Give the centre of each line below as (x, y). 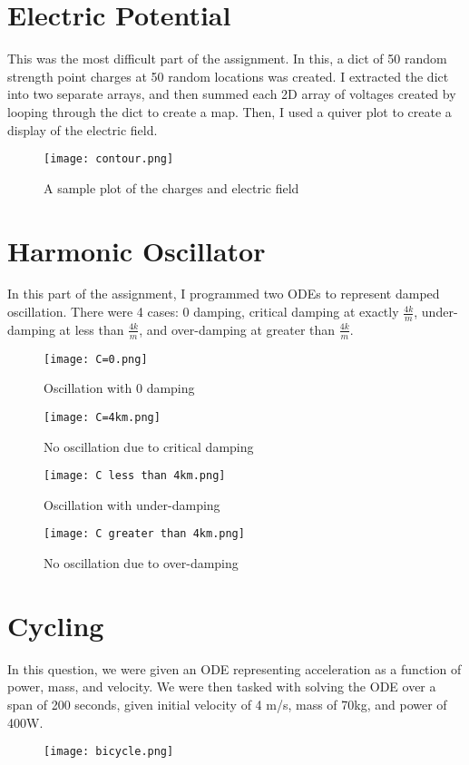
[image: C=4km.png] (102, 417)
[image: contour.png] (109, 159)
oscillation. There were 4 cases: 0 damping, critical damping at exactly (203, 312)
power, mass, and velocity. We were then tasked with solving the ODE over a (222, 687)
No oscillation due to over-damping (141, 563)
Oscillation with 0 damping (119, 388)
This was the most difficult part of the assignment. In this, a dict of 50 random (227, 59)
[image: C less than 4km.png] (135, 476)
